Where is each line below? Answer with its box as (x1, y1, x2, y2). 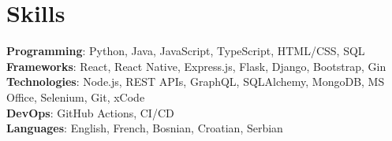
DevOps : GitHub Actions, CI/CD (6, 104, 174, 121)
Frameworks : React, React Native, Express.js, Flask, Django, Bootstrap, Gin (6, 58, 386, 74)
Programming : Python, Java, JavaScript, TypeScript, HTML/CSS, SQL (6, 43, 365, 59)
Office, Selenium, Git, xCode (6, 88, 145, 105)
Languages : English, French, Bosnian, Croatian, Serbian (6, 120, 283, 136)
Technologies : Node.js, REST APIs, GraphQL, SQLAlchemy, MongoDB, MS (6, 73, 385, 90)
